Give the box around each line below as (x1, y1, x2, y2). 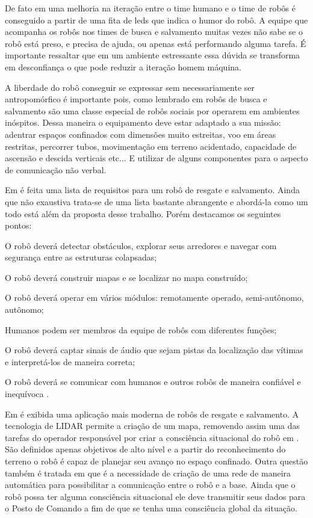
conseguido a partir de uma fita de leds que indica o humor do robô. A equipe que (5, 13, 308, 26)
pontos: (5, 219, 32, 232)
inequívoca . (5, 387, 49, 400)
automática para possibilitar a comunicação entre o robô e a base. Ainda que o (5, 478, 296, 491)
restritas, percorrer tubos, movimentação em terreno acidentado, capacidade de (5, 140, 297, 152)
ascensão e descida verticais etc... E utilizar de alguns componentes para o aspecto (5, 152, 308, 164)
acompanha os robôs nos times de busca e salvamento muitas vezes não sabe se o (5, 25, 303, 38)
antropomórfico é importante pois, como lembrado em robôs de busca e (5, 93, 267, 105)
